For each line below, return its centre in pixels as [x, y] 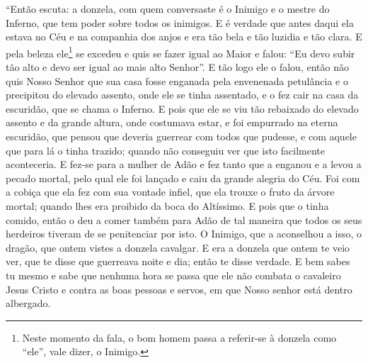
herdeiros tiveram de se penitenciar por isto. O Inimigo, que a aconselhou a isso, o [184, 234]
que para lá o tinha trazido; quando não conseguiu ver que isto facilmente [166, 150]
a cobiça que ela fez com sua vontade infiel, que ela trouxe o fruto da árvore [170, 192]
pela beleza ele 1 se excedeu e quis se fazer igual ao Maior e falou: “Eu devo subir [180, 52]
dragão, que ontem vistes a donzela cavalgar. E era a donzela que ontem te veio [178, 247]
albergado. [28, 303]
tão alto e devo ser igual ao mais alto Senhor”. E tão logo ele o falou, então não [177, 67]
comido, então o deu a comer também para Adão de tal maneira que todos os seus [184, 219]
